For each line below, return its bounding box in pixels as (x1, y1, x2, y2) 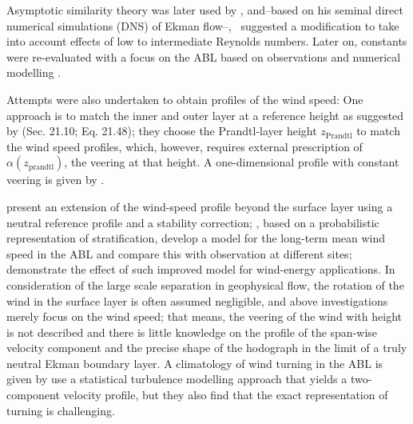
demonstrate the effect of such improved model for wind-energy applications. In (6, 261, 395, 278)
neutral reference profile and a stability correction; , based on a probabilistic (6, 214, 379, 230)
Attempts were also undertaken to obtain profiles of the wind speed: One (6, 90, 363, 107)
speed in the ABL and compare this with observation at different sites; (6, 245, 352, 262)
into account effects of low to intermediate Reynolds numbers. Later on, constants (6, 33, 407, 50)
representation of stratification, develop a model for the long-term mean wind (6, 230, 386, 246)
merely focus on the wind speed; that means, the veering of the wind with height (6, 308, 402, 325)
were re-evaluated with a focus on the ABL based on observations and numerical (6, 48, 401, 65)
